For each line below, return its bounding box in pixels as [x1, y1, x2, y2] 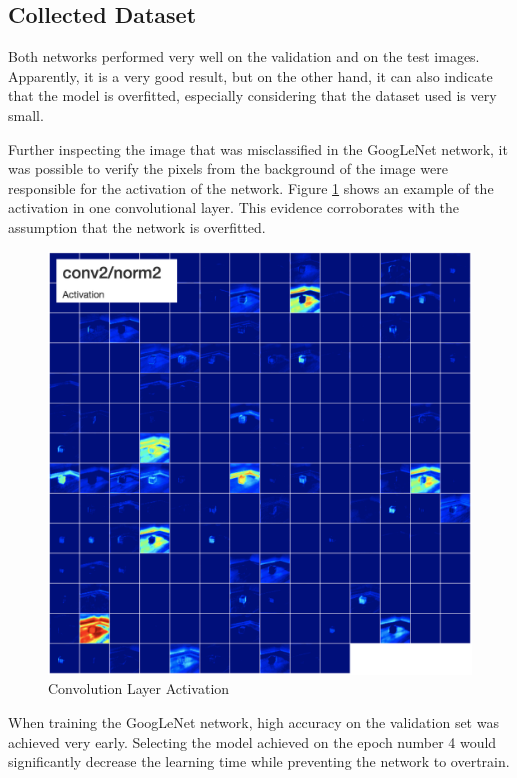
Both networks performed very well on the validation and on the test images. [8, 46, 480, 67]
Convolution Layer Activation [48, 678, 230, 699]
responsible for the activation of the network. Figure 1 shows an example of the [8, 177, 494, 198]
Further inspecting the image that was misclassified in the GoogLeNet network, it [8, 138, 508, 159]
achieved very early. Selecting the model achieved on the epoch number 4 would [8, 731, 497, 752]
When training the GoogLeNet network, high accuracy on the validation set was [8, 711, 499, 732]
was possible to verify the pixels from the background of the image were [8, 158, 448, 179]
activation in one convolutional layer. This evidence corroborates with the [8, 197, 460, 218]
